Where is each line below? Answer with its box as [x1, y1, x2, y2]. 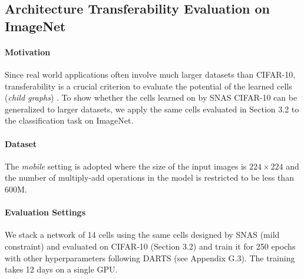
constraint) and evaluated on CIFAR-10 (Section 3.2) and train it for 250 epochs [5, 240, 296, 252]
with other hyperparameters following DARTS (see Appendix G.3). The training [5, 251, 295, 264]
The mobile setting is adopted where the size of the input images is [5, 160, 247, 172]
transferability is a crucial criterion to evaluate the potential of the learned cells [5, 79, 292, 92]
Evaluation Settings [5, 206, 85, 218]
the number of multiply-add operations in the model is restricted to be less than [5, 171, 294, 184]
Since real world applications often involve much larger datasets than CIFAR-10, [5, 68, 296, 80]
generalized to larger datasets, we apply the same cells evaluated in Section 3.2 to [5, 102, 299, 115]
